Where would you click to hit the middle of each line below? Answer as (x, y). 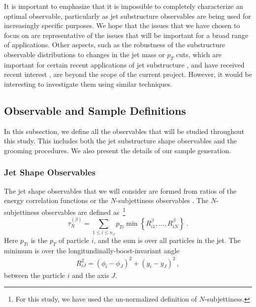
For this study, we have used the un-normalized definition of (106, 299)
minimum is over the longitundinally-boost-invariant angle (92, 250)
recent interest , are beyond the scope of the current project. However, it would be (128, 74)
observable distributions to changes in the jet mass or (84, 54)
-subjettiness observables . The (162, 200)
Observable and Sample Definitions (95, 110)
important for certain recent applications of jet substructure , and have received (124, 64)
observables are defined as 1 (84, 211)
